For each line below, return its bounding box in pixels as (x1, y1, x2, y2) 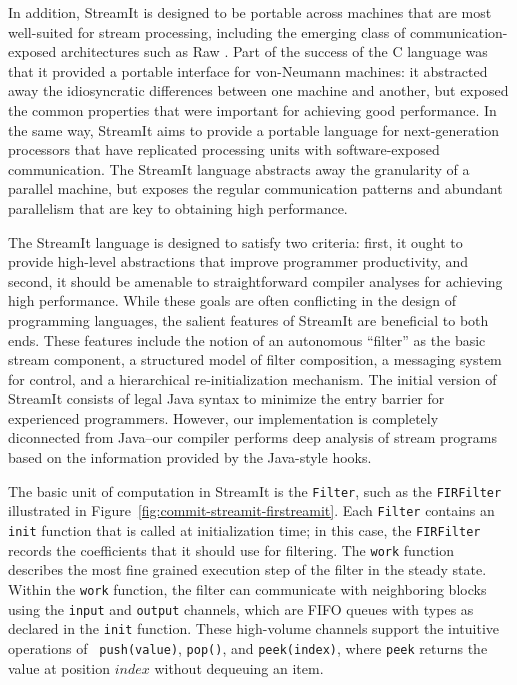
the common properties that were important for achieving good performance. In (8, 99, 497, 120)
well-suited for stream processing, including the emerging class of (8, 21, 406, 42)
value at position (8, 657, 110, 678)
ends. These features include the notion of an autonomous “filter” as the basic (8, 329, 486, 350)
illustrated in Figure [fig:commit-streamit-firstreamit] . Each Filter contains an (8, 500, 495, 521)
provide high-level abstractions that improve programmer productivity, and (8, 251, 469, 272)
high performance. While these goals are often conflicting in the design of (8, 290, 456, 311)
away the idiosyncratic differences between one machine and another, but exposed (8, 80, 509, 101)
